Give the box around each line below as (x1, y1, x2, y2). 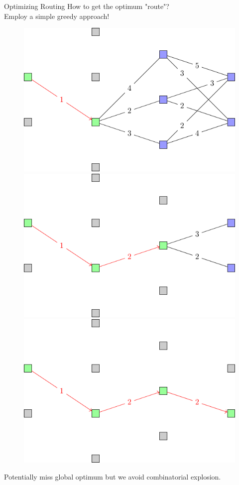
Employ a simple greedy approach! (4, 10, 110, 21)
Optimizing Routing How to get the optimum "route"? (4, 1, 169, 11)
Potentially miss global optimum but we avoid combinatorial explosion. (4, 472, 221, 482)
